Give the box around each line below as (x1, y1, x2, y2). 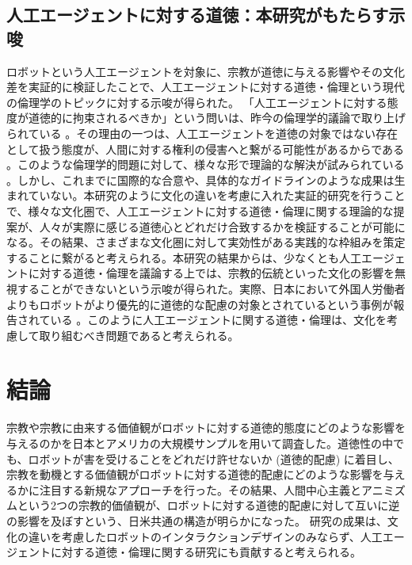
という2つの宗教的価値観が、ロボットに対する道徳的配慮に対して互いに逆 (17, 497, 400, 513)
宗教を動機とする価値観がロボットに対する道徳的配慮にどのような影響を (6, 466, 383, 483)
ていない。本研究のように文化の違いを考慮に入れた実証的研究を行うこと (28, 187, 406, 204)
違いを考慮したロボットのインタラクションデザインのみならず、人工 (28, 528, 383, 544)
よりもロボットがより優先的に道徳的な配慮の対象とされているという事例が (6, 296, 394, 312)
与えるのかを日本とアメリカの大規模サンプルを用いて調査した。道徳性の (6, 435, 383, 451)
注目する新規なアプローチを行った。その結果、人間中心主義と (39, 481, 361, 498)
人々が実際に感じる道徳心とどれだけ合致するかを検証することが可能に (39, 218, 406, 235)
